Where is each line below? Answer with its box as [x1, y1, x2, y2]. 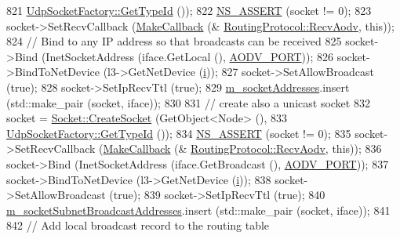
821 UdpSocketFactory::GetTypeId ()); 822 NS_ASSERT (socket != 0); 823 [6, 2, 372, 18]
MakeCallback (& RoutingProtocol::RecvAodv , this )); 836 [103, 140, 382, 157]
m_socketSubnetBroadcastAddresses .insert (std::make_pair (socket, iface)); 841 [6, 201, 391, 218]
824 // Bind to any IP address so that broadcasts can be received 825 [6, 33, 342, 49]
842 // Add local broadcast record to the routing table [6, 217, 270, 234]
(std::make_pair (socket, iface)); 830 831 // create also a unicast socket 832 [6, 94, 370, 110]
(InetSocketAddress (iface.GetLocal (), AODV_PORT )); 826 [41, 48, 334, 64]
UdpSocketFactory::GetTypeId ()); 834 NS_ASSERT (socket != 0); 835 [6, 125, 351, 141]
